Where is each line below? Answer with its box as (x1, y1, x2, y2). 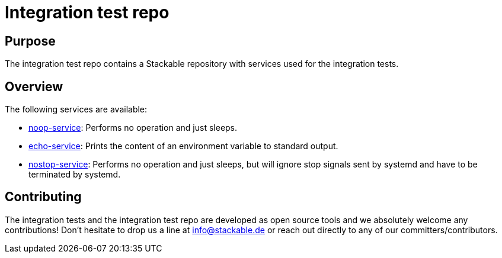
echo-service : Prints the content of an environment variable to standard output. (28, 141, 338, 151)
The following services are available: (5, 104, 148, 115)
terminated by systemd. (28, 169, 121, 180)
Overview (5, 79, 63, 94)
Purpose (5, 33, 56, 49)
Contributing (5, 189, 82, 205)
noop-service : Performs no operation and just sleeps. (28, 122, 238, 133)
